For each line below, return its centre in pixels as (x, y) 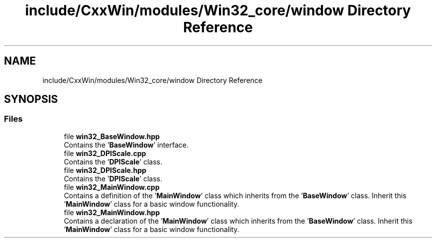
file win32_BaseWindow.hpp (112, 136)
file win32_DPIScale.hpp (105, 170)
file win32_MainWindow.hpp (112, 212)
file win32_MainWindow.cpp (112, 187)
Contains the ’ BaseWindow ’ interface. (126, 145)
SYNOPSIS (31, 99)
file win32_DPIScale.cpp (105, 153)
